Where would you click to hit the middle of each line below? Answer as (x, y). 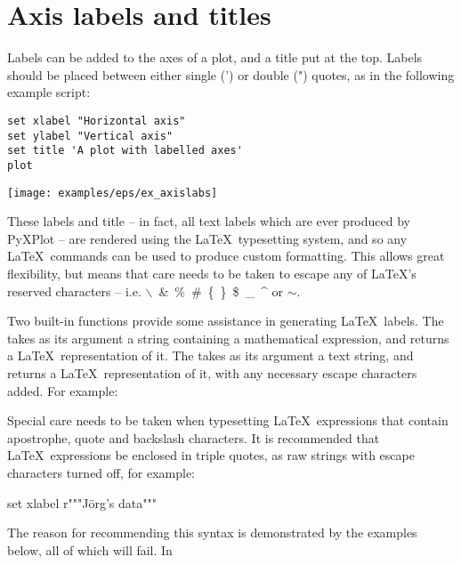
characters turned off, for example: (101, 472)
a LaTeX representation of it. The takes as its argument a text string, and (210, 355)
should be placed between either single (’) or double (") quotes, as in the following (231, 74)
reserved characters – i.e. (74, 291)
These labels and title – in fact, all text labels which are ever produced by (209, 221)
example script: (49, 92)
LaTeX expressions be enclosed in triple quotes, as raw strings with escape (211, 455)
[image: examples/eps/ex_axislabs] (113, 193)
